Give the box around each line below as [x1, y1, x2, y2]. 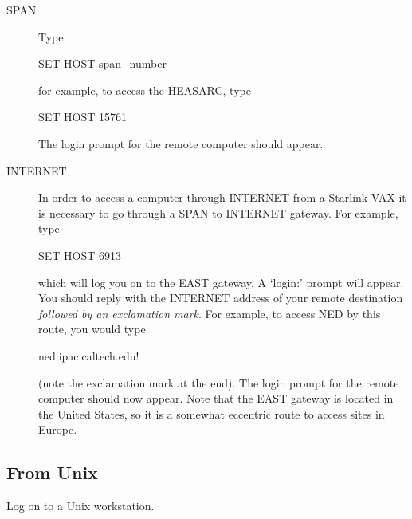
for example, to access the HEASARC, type [38, 81, 251, 98]
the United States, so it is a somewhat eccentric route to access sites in [38, 405, 385, 422]
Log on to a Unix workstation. [6, 497, 155, 514]
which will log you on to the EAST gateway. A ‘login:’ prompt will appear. [38, 273, 404, 290]
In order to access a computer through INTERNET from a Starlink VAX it [38, 189, 406, 206]
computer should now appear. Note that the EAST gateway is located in [38, 390, 394, 407]
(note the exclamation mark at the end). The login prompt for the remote [38, 374, 399, 391]
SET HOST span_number [38, 55, 167, 72]
